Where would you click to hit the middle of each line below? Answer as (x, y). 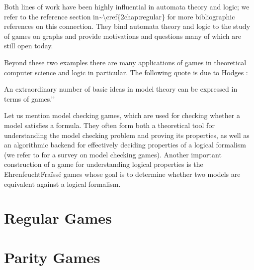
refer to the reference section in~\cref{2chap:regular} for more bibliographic (120, 16)
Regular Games (58, 218)
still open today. (29, 46)
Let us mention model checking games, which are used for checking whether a (122, 115)
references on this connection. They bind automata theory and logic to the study (127, 26)
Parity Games (52, 257)
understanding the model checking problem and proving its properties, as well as (127, 135)
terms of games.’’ (30, 98)
